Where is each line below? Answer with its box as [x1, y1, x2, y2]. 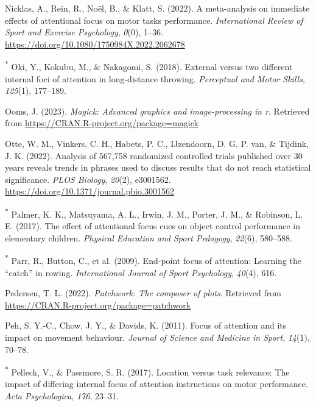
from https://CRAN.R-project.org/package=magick [5, 116, 198, 129]
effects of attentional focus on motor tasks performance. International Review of [5, 13, 303, 26]
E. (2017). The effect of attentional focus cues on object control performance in [5, 219, 301, 232]
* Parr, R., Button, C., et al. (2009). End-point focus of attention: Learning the [5, 252, 301, 267]
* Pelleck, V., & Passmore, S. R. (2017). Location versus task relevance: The [5, 364, 290, 378]
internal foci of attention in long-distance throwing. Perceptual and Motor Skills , [5, 72, 305, 85]
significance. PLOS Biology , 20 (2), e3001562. [5, 173, 171, 185]
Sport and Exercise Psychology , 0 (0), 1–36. [5, 26, 163, 38]
